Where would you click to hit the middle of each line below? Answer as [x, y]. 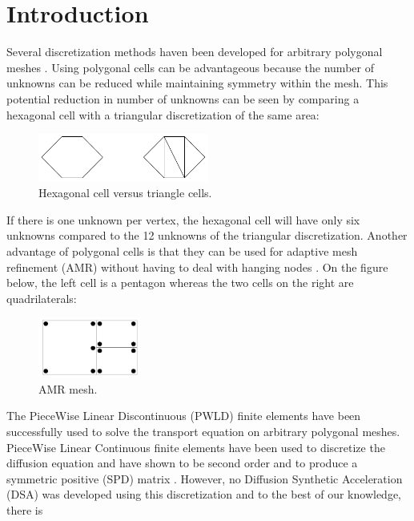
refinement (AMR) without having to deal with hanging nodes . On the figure [197, 267]
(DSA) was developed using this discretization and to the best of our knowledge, [204, 494]
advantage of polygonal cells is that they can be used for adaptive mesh [182, 250]
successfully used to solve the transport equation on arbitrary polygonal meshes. [203, 431]
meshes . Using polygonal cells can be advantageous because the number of [190, 67]
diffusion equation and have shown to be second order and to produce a [182, 463]
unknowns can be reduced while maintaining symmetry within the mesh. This [197, 83]
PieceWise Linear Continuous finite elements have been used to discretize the [196, 447]
